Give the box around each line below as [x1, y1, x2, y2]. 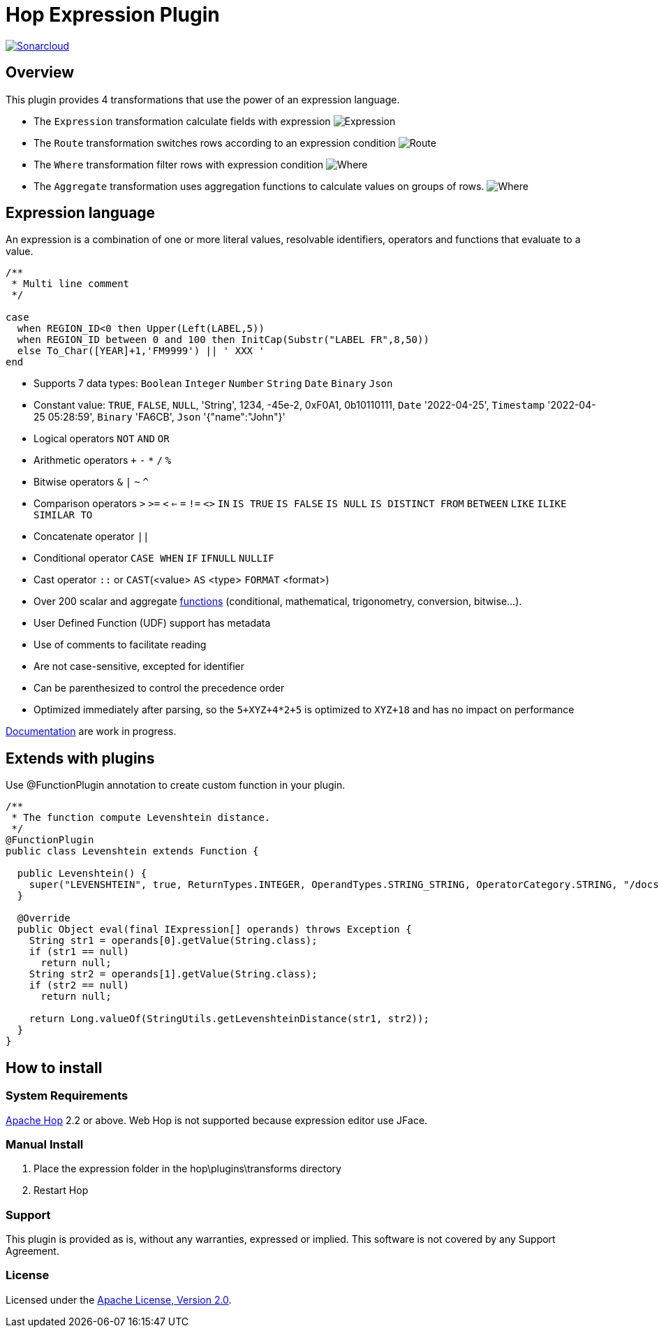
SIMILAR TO [34, 509, 93, 521]
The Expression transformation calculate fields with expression [34, 115, 331, 127]
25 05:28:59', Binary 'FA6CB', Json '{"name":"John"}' [34, 411, 286, 423]
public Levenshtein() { [17, 868, 147, 880]
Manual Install [6, 1137, 84, 1151]
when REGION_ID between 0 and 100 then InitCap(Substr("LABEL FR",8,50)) [17, 334, 429, 346]
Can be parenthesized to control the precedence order [34, 682, 285, 694]
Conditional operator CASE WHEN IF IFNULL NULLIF [34, 552, 274, 564]
